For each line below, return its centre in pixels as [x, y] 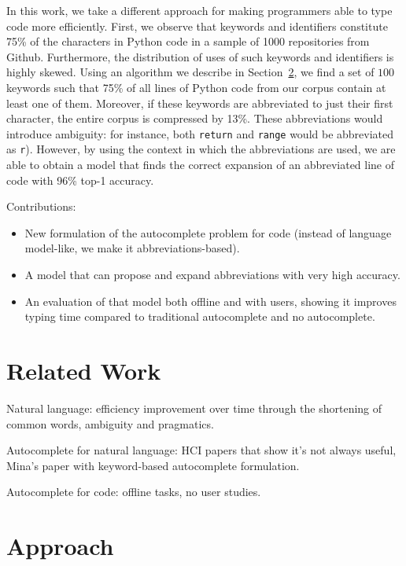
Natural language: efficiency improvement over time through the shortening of [194, 408]
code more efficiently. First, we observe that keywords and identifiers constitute [197, 26]
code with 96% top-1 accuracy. [80, 180]
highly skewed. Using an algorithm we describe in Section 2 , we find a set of [190, 72]
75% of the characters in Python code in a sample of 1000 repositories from [188, 41]
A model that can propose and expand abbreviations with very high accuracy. [212, 275]
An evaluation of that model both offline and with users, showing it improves [210, 301]
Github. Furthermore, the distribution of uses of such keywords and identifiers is [200, 56]
